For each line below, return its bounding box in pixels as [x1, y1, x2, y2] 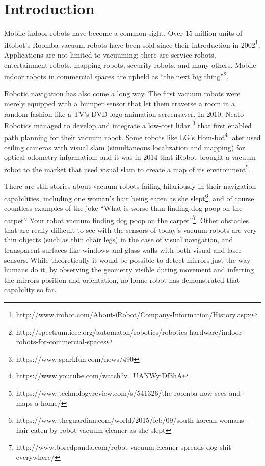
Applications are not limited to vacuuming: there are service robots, [4, 49, 216, 60]
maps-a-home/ [16, 397, 61, 408]
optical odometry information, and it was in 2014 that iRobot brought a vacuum [4, 152, 256, 162]
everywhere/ [16, 451, 55, 462]
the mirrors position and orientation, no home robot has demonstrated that [4, 274, 240, 285]
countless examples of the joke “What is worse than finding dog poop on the [4, 202, 243, 213]
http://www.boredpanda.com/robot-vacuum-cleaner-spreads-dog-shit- [16, 442, 234, 452]
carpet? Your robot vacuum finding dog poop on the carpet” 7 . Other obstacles [4, 213, 249, 225]
